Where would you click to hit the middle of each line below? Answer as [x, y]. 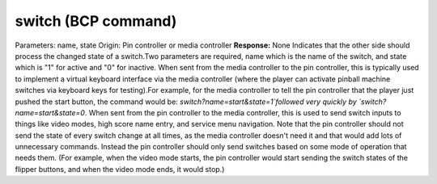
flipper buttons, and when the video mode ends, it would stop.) [120, 169]
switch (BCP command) [96, 21]
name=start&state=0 [50, 112]
